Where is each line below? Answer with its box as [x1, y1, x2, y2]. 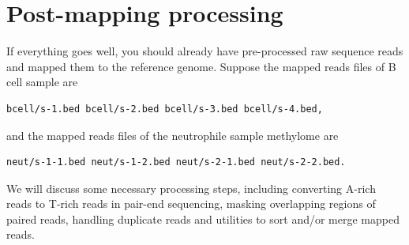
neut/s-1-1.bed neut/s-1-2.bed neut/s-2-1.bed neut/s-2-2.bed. [6, 156, 346, 168]
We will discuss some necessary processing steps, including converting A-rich [6, 179, 376, 196]
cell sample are [6, 73, 78, 90]
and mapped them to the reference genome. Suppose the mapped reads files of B [6, 58, 396, 74]
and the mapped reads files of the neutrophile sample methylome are [6, 126, 339, 143]
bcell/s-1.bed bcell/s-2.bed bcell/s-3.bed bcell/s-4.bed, [6, 103, 323, 115]
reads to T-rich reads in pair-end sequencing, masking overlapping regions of [6, 195, 376, 212]
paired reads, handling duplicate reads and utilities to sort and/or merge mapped [6, 210, 400, 227]
